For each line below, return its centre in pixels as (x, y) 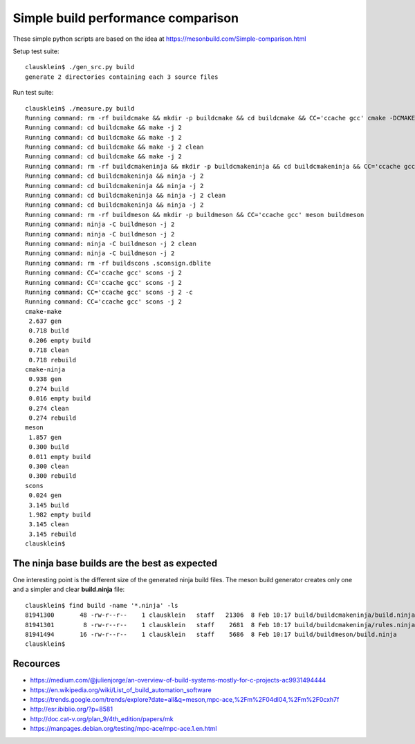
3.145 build (49, 505)
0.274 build (49, 389)
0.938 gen (45, 379)
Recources (37, 664)
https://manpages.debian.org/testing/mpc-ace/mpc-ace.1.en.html (123, 729)
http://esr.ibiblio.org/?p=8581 (72, 709)
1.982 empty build (60, 514)
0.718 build (49, 331)
